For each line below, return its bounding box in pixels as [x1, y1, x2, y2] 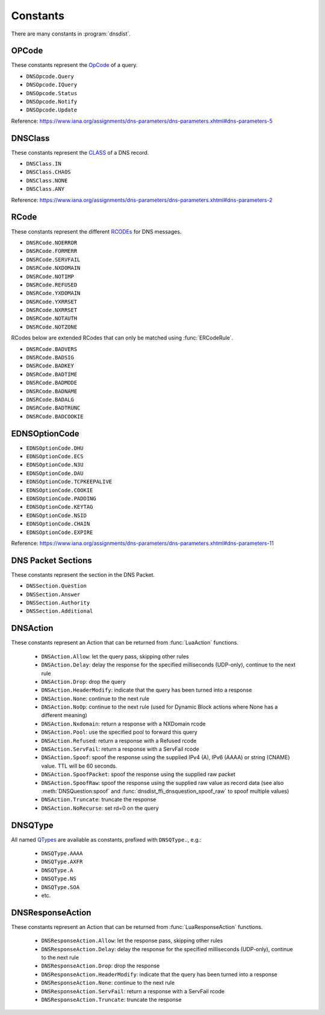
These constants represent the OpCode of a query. [11, 61, 138, 69]
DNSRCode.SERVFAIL [26, 256, 81, 263]
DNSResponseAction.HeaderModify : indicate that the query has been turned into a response [41, 970, 277, 978]
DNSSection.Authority [26, 600, 90, 606]
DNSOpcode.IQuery [26, 81, 78, 88]
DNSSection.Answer [26, 591, 81, 598]
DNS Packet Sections [11, 555, 93, 565]
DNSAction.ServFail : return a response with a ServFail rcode [41, 745, 200, 753]
